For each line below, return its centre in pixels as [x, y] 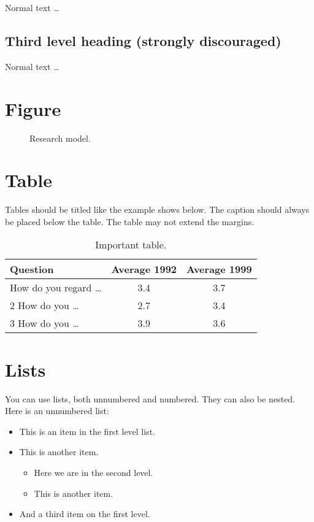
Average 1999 [219, 269]
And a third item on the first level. [85, 514]
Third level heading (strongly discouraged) [143, 40]
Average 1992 [144, 269]
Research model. [60, 138]
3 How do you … [44, 323]
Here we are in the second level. [94, 472]
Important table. [131, 245]
